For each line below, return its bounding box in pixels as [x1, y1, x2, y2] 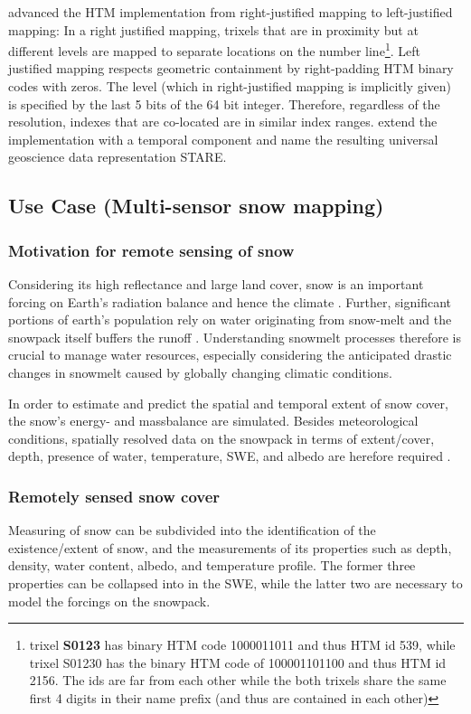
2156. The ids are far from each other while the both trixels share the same [29, 671, 447, 690]
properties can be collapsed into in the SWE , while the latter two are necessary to [8, 573, 463, 592]
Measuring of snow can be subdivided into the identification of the [8, 521, 376, 540]
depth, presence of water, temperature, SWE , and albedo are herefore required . [8, 446, 451, 465]
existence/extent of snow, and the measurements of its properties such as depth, [8, 538, 452, 557]
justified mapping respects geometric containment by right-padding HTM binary [8, 59, 454, 78]
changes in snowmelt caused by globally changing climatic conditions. [8, 362, 392, 381]
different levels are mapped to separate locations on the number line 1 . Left [8, 39, 420, 60]
